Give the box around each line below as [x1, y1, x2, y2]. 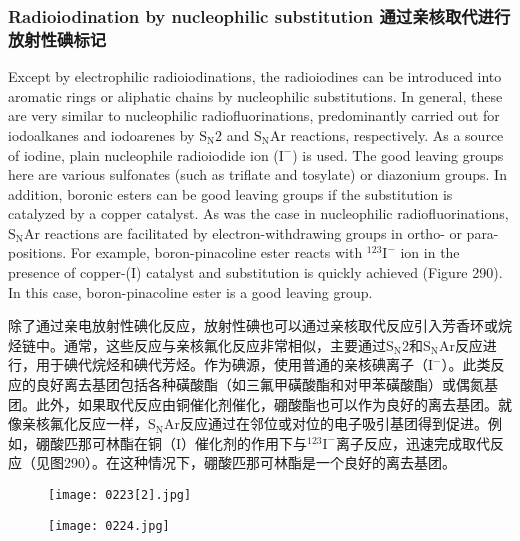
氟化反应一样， [49, 413, 148, 434]
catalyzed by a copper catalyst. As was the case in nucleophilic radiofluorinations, [8, 203, 509, 224]
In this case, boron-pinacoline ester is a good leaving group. [8, 281, 373, 302]
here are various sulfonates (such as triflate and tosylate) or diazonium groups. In [8, 164, 507, 185]
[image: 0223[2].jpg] [48, 488, 192, 503]
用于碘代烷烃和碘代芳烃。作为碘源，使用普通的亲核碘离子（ [35, 354, 428, 375]
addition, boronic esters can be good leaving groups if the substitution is [8, 183, 453, 204]
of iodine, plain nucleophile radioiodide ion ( [8, 144, 279, 165]
